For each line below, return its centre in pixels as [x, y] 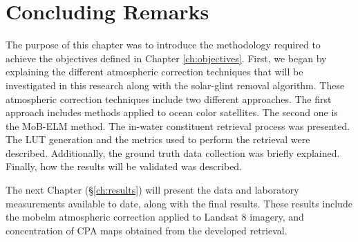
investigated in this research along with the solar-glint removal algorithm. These [175, 85]
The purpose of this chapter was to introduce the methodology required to [163, 45]
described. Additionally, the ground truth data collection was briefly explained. [173, 152]
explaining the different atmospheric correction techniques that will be [154, 72]
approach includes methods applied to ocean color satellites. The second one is [172, 112]
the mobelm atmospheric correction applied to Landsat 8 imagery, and [155, 217]
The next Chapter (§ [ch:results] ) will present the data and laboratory [152, 190]
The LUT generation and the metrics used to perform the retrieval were [158, 139]
